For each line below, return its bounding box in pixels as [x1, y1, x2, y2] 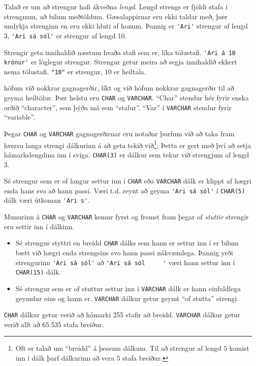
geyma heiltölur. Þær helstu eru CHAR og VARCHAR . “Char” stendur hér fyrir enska [4, 92, 249, 103]
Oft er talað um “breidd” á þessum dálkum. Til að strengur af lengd [15, 343, 222, 353]
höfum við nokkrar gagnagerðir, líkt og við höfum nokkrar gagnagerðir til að [4, 83, 234, 93]
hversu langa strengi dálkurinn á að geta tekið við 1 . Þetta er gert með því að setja [4, 138, 251, 150]
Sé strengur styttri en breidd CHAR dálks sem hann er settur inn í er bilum [15, 238, 239, 248]
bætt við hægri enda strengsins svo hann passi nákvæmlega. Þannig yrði [15, 247, 233, 257]
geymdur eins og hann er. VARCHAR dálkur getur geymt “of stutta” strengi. [15, 293, 239, 303]
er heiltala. [114, 66, 146, 76]
